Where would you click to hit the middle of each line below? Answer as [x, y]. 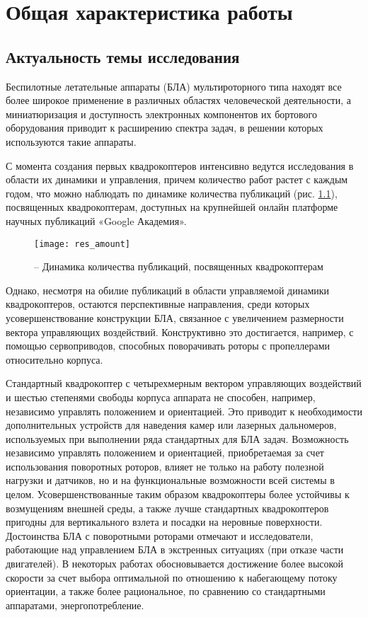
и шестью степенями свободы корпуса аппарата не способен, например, [161, 397]
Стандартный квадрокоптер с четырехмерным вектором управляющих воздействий [184, 383]
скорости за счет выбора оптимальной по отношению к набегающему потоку [172, 577]
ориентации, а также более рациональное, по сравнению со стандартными [166, 591]
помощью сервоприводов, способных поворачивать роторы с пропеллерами [168, 346]
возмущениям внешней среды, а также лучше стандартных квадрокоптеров [167, 508]
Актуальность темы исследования [123, 56]
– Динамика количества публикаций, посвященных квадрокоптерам [179, 266]
